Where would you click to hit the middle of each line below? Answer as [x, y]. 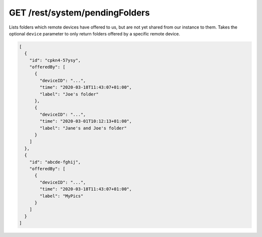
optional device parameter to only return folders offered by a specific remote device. [95, 33]
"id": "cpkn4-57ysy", [55, 60]
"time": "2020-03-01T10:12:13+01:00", [86, 121]
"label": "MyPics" [61, 196]
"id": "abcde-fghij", [55, 162]
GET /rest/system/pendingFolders [79, 13]
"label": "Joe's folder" [69, 94]
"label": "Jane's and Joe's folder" [83, 128]
